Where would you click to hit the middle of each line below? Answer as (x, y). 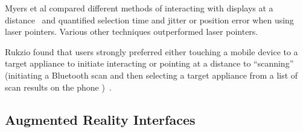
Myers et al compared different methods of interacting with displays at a (139, 8)
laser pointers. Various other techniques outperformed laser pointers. (132, 31)
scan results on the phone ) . (58, 87)
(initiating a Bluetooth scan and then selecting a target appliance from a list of (151, 75)
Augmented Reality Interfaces (100, 119)
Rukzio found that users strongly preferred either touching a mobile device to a (151, 51)
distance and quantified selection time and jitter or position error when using (149, 19)
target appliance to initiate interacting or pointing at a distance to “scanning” (149, 63)
